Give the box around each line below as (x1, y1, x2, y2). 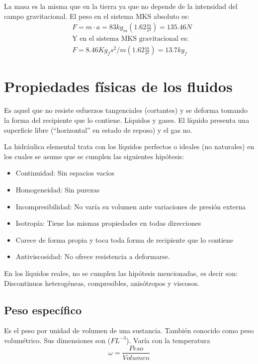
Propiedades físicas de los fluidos (4, 76, 233, 96)
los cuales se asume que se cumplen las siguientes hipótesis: (4, 151, 184, 161)
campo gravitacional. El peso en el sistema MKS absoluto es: (4, 10, 189, 21)
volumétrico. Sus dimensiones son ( (4, 335, 111, 345)
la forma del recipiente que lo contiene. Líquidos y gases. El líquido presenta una (4, 115, 250, 125)
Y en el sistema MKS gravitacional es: (72, 35, 189, 43)
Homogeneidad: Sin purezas (15, 184, 100, 194)
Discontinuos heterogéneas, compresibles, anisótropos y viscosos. (4, 277, 200, 288)
